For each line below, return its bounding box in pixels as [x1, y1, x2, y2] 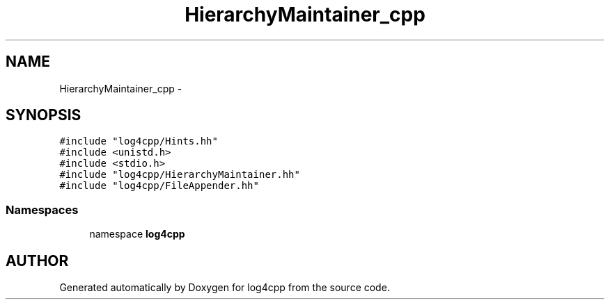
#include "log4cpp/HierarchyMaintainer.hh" [59, 169, 300, 181]
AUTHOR [6, 252, 69, 270]
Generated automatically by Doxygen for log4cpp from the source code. [59, 281, 390, 294]
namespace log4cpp [89, 228, 185, 240]
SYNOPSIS [6, 106, 81, 124]
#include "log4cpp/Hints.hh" [59, 135, 218, 147]
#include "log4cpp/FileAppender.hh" [59, 180, 259, 192]
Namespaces [6, 202, 79, 217]
